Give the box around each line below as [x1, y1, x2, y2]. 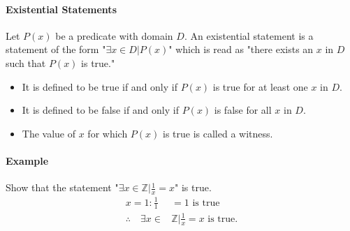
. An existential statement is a [184, 28, 314, 43]
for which [87, 126, 128, 140]
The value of [22, 126, 76, 140]
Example [6, 153, 49, 167]
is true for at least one [212, 79, 308, 94]
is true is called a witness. [163, 126, 273, 140]
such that [6, 55, 46, 70]
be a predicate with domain [55, 28, 173, 43]
